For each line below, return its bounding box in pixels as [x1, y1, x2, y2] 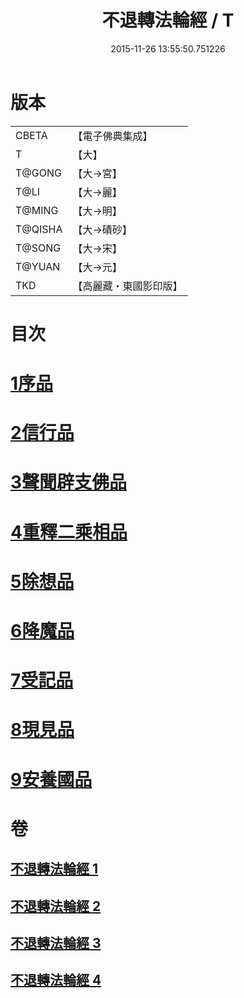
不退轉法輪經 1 [10, 861, 99, 878]
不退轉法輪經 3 [10, 934, 102, 951]
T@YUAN [15, 259, 61, 273]
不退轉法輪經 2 [10, 897, 102, 915]
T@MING [15, 203, 59, 217]
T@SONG [15, 241, 62, 255]
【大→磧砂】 [72, 222, 133, 236]
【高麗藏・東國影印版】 [72, 279, 183, 293]
